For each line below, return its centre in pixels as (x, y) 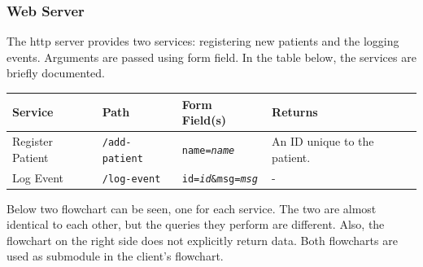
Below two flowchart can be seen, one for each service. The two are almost (192, 208)
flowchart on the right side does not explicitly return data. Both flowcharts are (202, 240)
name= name (208, 150)
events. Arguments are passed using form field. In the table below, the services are (211, 57)
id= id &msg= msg (220, 179)
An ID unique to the (323, 141)
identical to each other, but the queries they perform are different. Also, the (196, 224)
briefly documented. (56, 73)
